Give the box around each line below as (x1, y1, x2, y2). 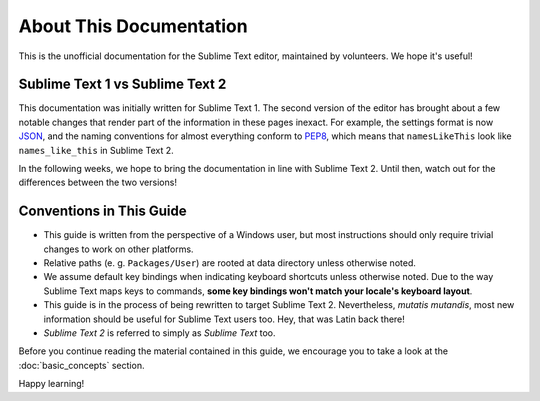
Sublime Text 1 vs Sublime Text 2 (18, 76, 227, 93)
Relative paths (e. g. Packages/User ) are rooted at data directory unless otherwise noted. (43, 257, 417, 269)
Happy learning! (18, 378, 85, 390)
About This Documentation (18, 15, 249, 37)
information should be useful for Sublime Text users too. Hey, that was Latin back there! (43, 313, 405, 325)
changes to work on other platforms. (43, 243, 194, 255)
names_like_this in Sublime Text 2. (18, 144, 174, 156)
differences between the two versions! (18, 176, 177, 189)
